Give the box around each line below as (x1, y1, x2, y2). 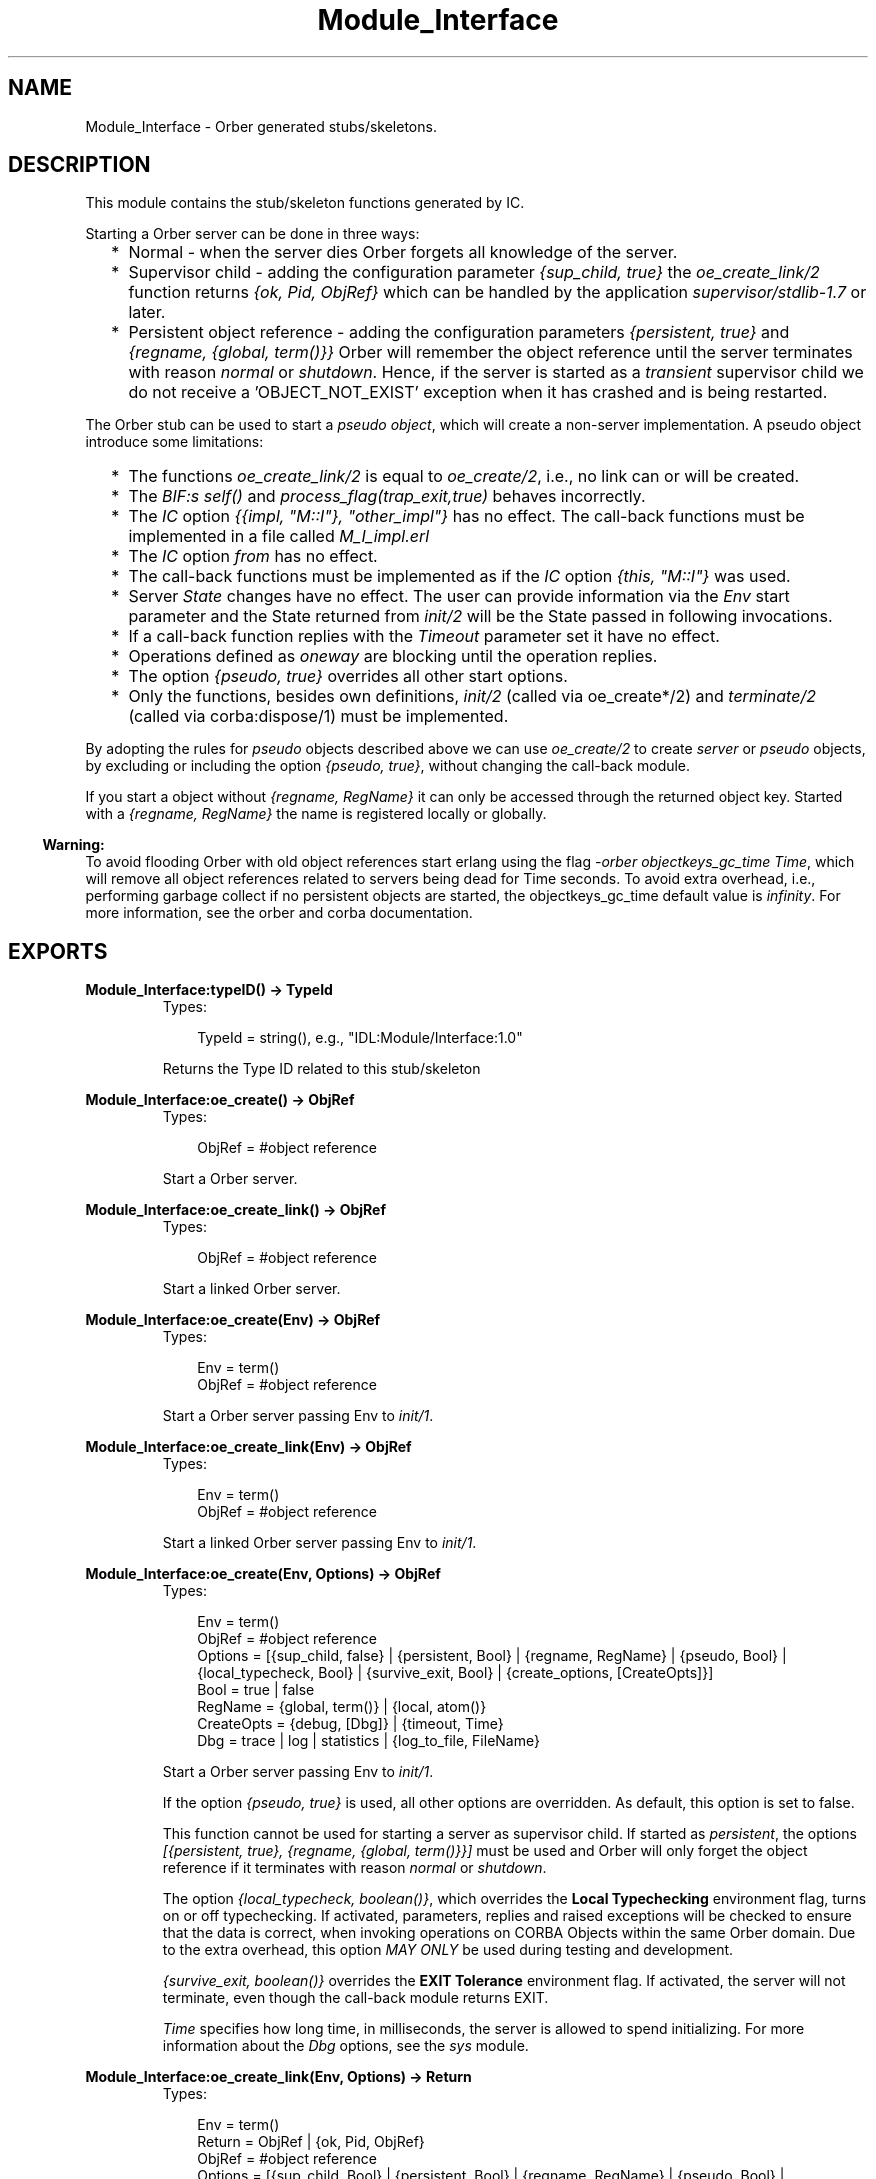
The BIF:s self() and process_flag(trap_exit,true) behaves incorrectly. (128, 486, 646, 507)
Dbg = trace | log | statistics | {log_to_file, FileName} (197, 1732, 540, 1750)
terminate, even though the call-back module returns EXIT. (162, 1989, 549, 2007)
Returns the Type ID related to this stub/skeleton (162, 1060, 481, 1078)
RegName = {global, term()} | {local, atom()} (197, 1698, 487, 1716)
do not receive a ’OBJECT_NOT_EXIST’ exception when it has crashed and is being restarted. (128, 382, 828, 403)
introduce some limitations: (85, 433, 264, 451)
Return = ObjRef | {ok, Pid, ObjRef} (197, 2133, 425, 2151)
